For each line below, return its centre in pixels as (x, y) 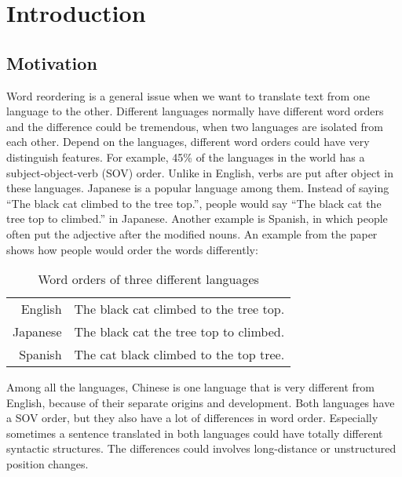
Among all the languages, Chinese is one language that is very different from (191, 387)
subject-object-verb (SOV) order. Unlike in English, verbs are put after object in (200, 172)
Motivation (52, 62)
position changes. (48, 464)
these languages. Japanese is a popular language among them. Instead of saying (198, 188)
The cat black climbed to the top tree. (179, 355)
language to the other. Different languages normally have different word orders (195, 111)
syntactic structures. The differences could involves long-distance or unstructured (201, 448)
